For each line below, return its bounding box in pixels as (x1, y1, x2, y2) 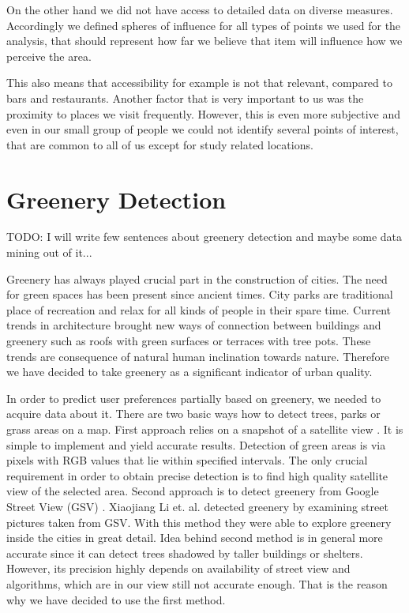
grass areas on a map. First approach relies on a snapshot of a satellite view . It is (6, 421, 403, 437)
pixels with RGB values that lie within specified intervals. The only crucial (6, 452, 368, 468)
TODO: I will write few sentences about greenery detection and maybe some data (6, 228, 402, 245)
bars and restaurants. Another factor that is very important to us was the (6, 89, 364, 106)
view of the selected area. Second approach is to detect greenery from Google (6, 483, 379, 499)
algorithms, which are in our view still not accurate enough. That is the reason (6, 575, 388, 592)
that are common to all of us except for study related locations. (6, 136, 313, 152)
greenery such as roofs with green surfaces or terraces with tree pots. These (6, 333, 371, 349)
